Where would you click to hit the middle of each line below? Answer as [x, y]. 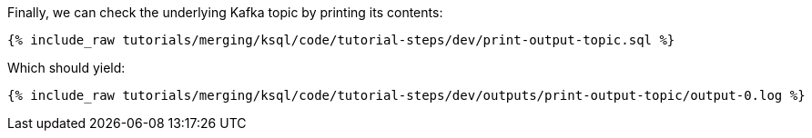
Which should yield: [66, 68]
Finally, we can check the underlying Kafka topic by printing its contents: [225, 12]
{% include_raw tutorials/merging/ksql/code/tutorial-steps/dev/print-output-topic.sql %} [341, 40]
